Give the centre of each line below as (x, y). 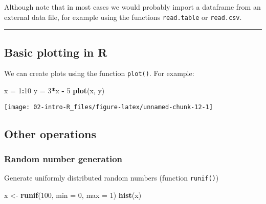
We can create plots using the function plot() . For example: (99, 73)
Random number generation (63, 159)
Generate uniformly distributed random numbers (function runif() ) (112, 178)
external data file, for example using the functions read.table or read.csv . (123, 17)
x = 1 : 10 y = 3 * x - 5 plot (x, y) (54, 91)
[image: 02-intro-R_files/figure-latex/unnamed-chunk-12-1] (109, 107)
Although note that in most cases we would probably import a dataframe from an (132, 7)
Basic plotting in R (56, 52)
